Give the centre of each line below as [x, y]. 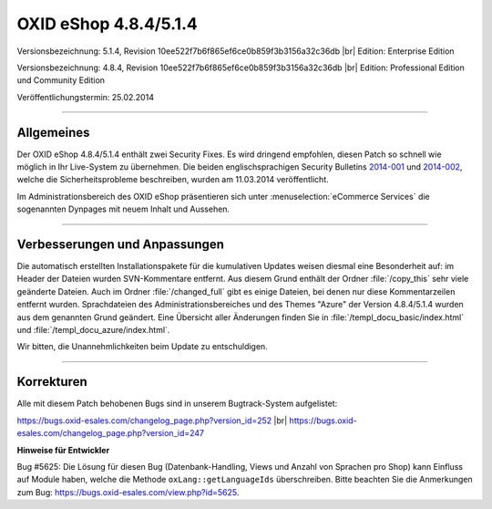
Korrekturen [52, 382]
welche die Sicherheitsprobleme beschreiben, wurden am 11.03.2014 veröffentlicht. [173, 180]
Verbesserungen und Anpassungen [121, 244]
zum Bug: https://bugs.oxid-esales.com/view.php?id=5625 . [128, 492]
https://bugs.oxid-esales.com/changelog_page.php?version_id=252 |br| [152, 421]
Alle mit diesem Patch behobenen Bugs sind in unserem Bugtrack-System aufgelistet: [177, 404]
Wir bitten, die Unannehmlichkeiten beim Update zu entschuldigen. [142, 347]
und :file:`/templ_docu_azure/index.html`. [93, 330]
